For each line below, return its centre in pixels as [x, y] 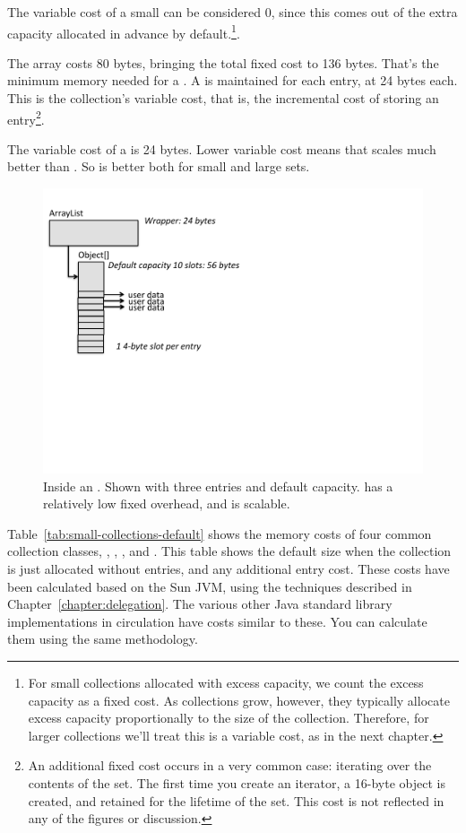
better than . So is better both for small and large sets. [159, 166]
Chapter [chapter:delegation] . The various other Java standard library [200, 604]
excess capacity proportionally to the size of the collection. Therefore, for [229, 718]
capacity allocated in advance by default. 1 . [124, 31]
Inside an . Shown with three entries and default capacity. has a [218, 486]
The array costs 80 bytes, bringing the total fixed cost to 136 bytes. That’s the [223, 62]
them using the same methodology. [103, 639]
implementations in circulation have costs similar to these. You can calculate [217, 621]
